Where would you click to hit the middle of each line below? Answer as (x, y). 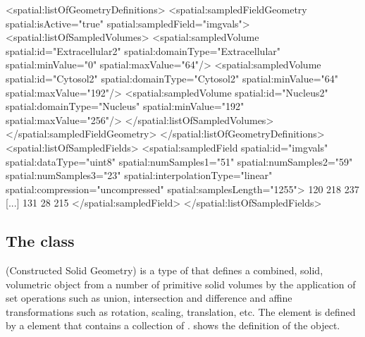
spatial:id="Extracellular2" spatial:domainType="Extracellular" (143, 50)
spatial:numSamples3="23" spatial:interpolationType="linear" (139, 175)
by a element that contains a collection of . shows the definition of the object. (173, 325)
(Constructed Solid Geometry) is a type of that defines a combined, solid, (165, 270)
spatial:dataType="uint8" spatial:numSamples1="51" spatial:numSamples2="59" (179, 161)
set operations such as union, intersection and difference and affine (149, 298)
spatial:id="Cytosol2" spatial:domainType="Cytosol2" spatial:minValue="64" (172, 78)
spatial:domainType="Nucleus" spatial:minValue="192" (125, 106)
